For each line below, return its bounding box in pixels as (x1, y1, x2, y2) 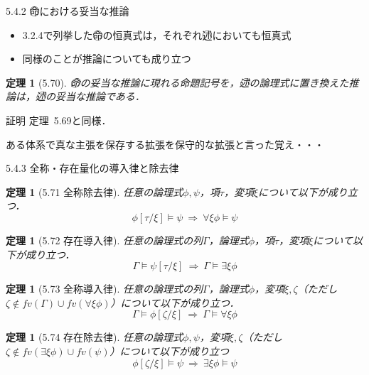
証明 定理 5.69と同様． (6, 112, 112, 127)
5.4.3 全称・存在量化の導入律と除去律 (6, 161, 179, 175)
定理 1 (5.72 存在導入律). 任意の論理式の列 (6, 232, 203, 247)
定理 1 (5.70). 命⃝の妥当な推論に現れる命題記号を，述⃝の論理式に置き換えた (6, 75, 349, 89)
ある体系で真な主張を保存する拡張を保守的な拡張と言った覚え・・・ (6, 136, 324, 151)
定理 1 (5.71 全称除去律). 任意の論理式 (6, 184, 183, 199)
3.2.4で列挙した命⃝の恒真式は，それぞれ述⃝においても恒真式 (22, 27, 292, 42)
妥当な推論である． (55, 89, 145, 104)
